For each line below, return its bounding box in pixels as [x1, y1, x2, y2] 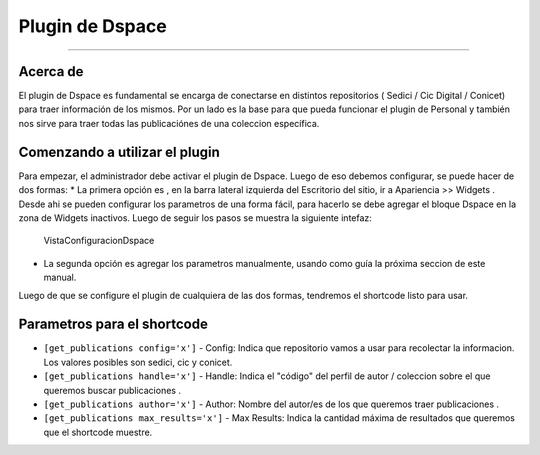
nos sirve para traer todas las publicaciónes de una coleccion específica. [18, 117, 320, 129]
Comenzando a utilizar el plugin [18, 143, 220, 160]
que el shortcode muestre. [43, 426, 153, 438]
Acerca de [18, 63, 84, 80]
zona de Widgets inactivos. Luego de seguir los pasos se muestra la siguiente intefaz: [18, 211, 372, 224]
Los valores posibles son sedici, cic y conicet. [43, 356, 233, 368]
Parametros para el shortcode [18, 316, 209, 333]
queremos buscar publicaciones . [43, 384, 182, 396]
